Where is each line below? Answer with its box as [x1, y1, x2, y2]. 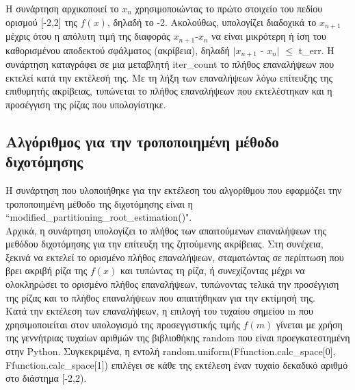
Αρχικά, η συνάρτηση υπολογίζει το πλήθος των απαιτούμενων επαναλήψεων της [5, 223, 327, 237]
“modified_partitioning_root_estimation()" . [5, 210, 192, 224]
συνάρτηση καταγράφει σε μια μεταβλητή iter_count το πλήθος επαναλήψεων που [5, 56, 334, 71]
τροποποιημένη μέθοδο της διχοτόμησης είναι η [5, 196, 193, 210]
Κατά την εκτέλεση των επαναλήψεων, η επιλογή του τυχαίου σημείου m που [5, 304, 313, 318]
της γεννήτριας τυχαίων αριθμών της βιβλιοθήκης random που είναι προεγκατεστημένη [5, 330, 350, 345]
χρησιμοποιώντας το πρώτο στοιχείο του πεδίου [135, 1, 323, 15]
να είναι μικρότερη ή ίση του [211, 29, 326, 43]
